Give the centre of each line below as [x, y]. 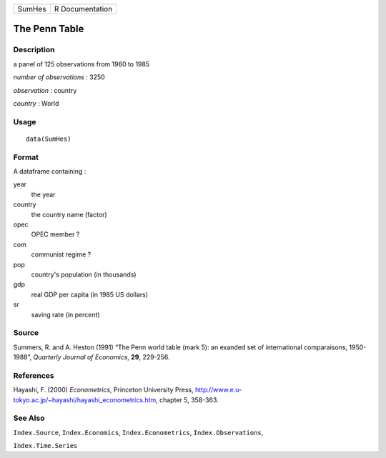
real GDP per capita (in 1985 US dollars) [90, 294]
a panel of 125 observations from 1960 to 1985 [81, 64]
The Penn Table [49, 29]
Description [34, 50]
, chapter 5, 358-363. [188, 399]
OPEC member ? [55, 234]
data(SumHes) [49, 139]
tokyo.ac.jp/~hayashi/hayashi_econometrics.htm [85, 399]
